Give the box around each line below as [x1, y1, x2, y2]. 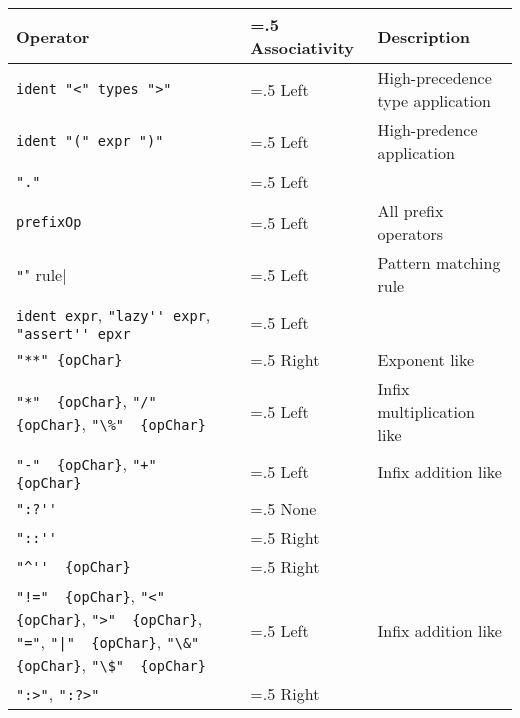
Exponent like [377, 348, 475, 371]
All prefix [377, 199, 444, 222]
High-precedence [377, 66, 492, 89]
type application [377, 89, 491, 112]
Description [377, 24, 471, 48]
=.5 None [250, 497, 317, 520]
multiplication [377, 400, 475, 423]
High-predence [377, 118, 478, 141]
